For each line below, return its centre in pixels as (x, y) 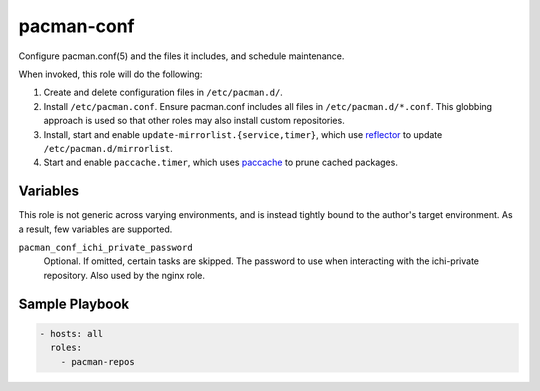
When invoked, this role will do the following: (110, 74)
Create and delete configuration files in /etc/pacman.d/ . (163, 92)
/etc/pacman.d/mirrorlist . (108, 148)
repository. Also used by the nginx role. (124, 275)
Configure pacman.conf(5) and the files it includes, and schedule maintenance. (181, 56)
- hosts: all (71, 333)
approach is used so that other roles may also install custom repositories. (194, 121)
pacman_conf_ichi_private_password (106, 247)
